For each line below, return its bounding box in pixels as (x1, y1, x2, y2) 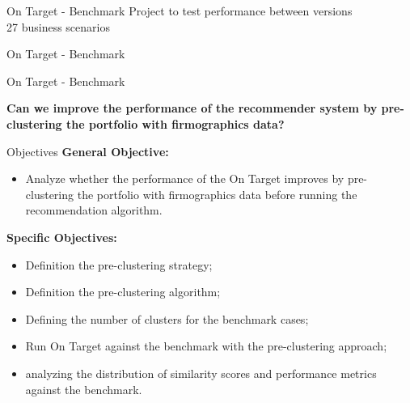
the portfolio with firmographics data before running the (77, 185, 357, 202)
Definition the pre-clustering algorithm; (25, 283, 221, 300)
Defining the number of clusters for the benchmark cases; (25, 310, 309, 327)
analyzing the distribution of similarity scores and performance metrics (25, 364, 377, 381)
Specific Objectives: (6, 228, 117, 245)
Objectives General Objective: (6, 142, 169, 159)
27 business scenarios (6, 18, 110, 35)
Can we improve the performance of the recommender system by (6, 100, 378, 117)
